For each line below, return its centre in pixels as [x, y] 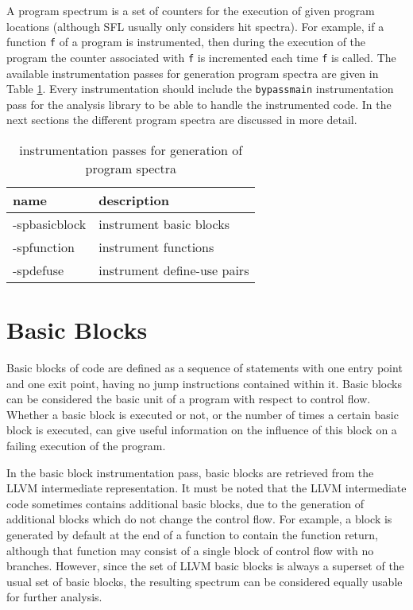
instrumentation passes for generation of [131, 150]
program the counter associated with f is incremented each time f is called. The [201, 57]
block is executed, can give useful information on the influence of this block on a [202, 430]
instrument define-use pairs [174, 270]
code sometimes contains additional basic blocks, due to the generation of [185, 503]
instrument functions [156, 247]
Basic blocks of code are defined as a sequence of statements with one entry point [205, 368]
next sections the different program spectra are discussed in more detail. [182, 120]
